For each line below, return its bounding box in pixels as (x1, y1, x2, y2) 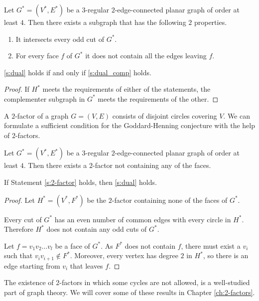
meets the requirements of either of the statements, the (42, 84, 211, 94)
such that (4, 250, 33, 261)
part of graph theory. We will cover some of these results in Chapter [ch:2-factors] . (4, 287, 255, 297)
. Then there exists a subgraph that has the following (23, 17, 186, 27)
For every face (15, 50, 59, 61)
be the (87, 194, 107, 205)
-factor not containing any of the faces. (92, 160, 211, 170)
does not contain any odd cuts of (46, 224, 147, 234)
